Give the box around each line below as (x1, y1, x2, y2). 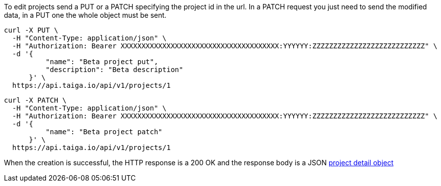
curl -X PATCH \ (4, 96, 67, 104)
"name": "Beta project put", (45, 58, 158, 66)
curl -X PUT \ (4, 26, 58, 34)
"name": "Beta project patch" (45, 128, 163, 136)
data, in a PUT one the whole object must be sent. (4, 11, 167, 19)
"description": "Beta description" (45, 66, 183, 74)
